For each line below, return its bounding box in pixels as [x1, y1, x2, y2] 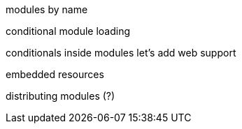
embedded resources [6, 68, 104, 80]
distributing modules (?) [6, 90, 115, 102]
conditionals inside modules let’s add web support [6, 47, 236, 59]
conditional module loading [6, 25, 131, 37]
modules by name [6, 3, 88, 15]
